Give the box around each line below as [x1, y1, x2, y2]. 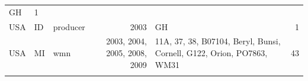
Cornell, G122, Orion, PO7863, [155, 47, 268, 59]
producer [53, 20, 85, 33]
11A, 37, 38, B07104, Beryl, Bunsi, [155, 35, 281, 47]
